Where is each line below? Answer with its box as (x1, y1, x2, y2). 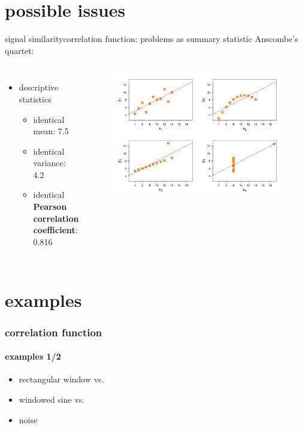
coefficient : (33, 224, 78, 236)
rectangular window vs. (19, 373, 104, 385)
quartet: (5, 44, 34, 56)
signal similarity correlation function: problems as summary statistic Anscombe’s (5, 32, 298, 45)
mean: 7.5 (33, 125, 69, 137)
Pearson (33, 200, 67, 213)
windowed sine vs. (19, 393, 85, 406)
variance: (33, 156, 66, 169)
